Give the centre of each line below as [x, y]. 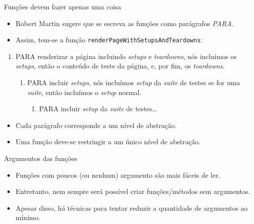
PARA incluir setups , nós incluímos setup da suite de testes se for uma [134, 82]
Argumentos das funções [41, 158]
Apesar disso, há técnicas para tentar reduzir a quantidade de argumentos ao [131, 208]
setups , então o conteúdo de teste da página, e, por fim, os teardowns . [120, 66]
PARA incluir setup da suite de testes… [98, 109]
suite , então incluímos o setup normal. [84, 92]
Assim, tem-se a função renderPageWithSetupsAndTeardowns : [109, 40]
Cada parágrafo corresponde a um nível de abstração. [96, 125]
